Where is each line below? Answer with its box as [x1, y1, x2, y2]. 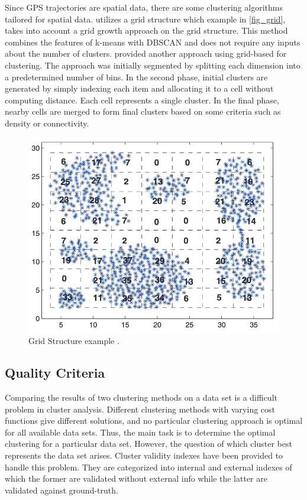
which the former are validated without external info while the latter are [5, 472, 267, 485]
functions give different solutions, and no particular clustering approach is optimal [5, 414, 303, 427]
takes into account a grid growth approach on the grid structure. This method [5, 24, 288, 37]
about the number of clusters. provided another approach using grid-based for [5, 47, 287, 60]
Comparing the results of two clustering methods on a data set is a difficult [5, 391, 277, 403]
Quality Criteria [5, 363, 105, 382]
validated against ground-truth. [5, 483, 118, 496]
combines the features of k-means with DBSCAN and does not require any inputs [5, 35, 300, 48]
